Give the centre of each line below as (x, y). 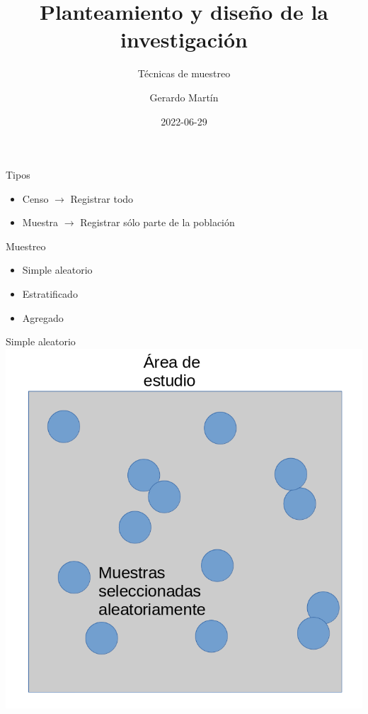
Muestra (40, 222)
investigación (184, 39)
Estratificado (50, 294)
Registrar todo (102, 198)
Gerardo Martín (184, 97)
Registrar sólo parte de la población (157, 222)
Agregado (43, 317)
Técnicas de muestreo (184, 73)
